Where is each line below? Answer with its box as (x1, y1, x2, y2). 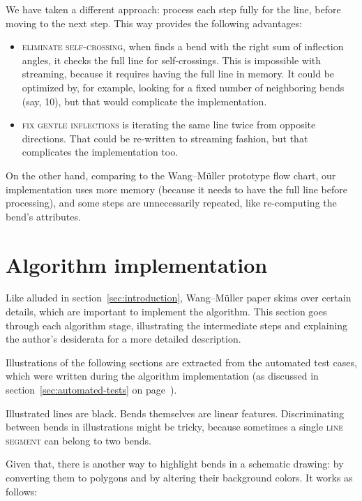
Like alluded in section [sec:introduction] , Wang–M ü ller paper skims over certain (6, 290, 352, 305)
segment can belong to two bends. (6, 433, 151, 447)
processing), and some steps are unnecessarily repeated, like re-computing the (6, 195, 337, 210)
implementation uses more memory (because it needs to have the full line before (6, 181, 347, 196)
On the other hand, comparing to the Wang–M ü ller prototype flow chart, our (6, 167, 336, 182)
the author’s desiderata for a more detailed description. (6, 331, 241, 346)
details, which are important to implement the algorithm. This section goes (6, 304, 327, 319)
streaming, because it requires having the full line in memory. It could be (22, 66, 335, 81)
